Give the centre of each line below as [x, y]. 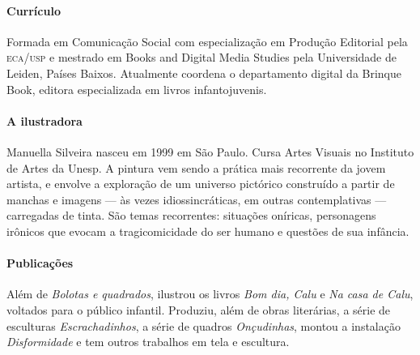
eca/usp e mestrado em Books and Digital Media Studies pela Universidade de [202, 57]
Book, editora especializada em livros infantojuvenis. [137, 89]
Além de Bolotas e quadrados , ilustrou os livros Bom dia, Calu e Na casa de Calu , [210, 294]
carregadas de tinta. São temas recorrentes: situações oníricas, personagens [191, 215]
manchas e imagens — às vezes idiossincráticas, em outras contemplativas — [197, 199]
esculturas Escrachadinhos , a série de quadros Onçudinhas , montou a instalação [204, 325]
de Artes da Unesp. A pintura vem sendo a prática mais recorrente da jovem [196, 167]
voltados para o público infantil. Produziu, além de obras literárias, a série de [199, 309]
